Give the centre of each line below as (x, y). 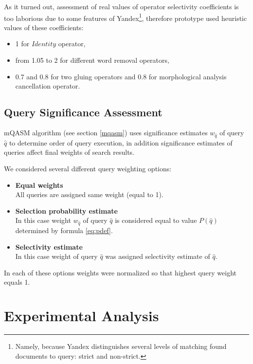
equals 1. (17, 282)
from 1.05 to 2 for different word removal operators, (92, 60)
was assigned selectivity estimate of (158, 256)
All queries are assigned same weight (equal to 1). (89, 194)
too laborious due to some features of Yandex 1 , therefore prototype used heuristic (126, 17)
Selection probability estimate (66, 210)
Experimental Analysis (81, 316)
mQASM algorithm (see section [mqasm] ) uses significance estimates (106, 133)
